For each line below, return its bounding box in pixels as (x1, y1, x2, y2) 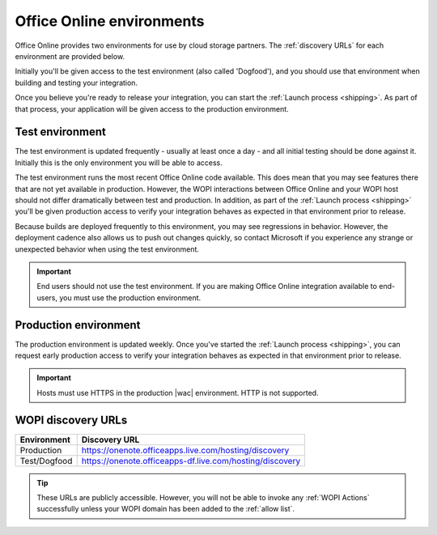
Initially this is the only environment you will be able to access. (15, 158, 223, 168)
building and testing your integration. (15, 78, 138, 87)
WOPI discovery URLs (15, 413, 128, 427)
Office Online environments (15, 12, 205, 30)
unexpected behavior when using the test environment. (15, 244, 200, 254)
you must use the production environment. (59, 292, 202, 303)
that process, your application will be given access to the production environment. (15, 104, 289, 113)
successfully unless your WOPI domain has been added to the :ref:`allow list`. (36, 504, 295, 514)
